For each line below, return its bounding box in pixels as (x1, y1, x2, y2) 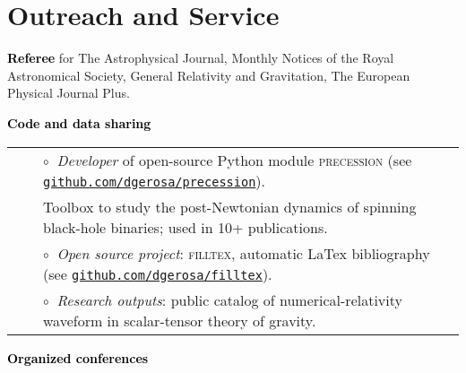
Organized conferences (7, 348, 149, 367)
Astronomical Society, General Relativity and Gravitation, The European (7, 65, 410, 84)
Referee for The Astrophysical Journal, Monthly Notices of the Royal (7, 48, 394, 67)
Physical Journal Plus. (7, 83, 130, 102)
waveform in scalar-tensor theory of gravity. (43, 309, 316, 331)
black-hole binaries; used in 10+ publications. (43, 216, 328, 238)
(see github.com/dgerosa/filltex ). (43, 263, 272, 284)
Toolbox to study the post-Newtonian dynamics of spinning (43, 195, 417, 217)
